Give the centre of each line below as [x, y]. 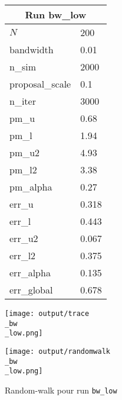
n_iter [23, 101]
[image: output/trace [47, 314]
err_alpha [30, 272]
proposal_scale [40, 84]
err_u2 [24, 238]
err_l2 [23, 255]
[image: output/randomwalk [57, 351]
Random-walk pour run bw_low [61, 390]
